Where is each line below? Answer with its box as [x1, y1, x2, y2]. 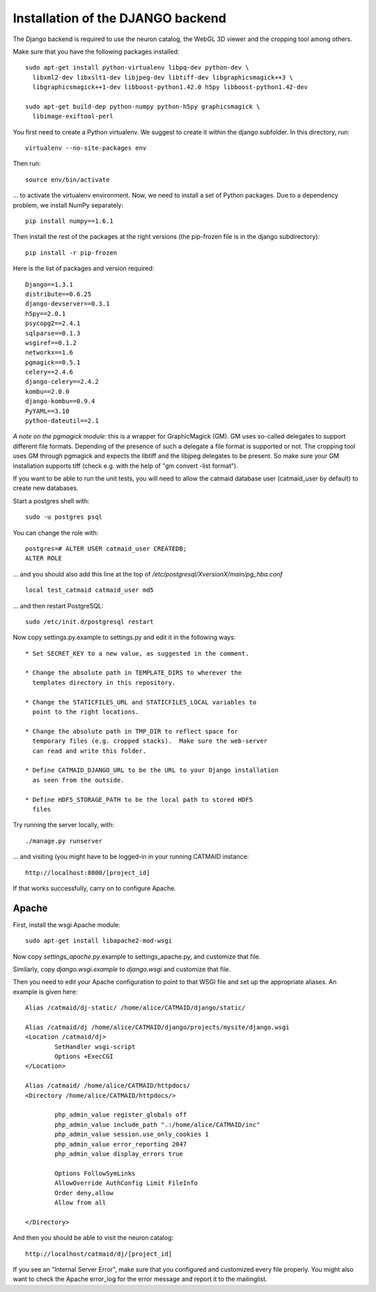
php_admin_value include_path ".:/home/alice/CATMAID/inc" [54, 1121, 260, 1128]
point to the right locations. [32, 708, 139, 716]
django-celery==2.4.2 [25, 378, 99, 386]
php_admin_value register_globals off [54, 1111, 187, 1119]
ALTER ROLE [25, 554, 63, 562]
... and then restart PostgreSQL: [13, 601, 104, 610]
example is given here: [13, 987, 78, 995]
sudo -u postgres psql [25, 513, 103, 521]
